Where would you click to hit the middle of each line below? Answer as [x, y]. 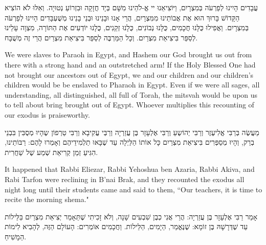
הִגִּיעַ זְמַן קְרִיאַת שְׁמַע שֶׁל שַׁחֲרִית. [51, 152]
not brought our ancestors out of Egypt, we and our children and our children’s [129, 74]
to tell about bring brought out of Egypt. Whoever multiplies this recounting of [129, 105]
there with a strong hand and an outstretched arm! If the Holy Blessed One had [130, 64]
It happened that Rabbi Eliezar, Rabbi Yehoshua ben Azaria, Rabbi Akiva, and [130, 169]
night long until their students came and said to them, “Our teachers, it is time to [134, 189]
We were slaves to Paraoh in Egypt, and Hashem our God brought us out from [128, 54]
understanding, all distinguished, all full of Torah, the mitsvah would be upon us [131, 94]
